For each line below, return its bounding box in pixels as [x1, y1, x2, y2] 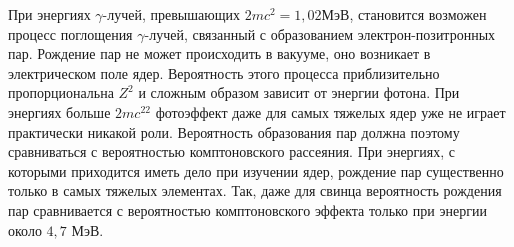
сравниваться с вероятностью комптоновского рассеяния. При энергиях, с [8, 141, 456, 162]
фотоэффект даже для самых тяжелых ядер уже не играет [155, 101, 506, 122]
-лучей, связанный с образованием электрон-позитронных [144, 23, 496, 44]
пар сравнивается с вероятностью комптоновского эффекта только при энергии [8, 199, 487, 220]
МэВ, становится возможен [321, 4, 487, 24]
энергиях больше [8, 101, 111, 122]
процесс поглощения [8, 23, 133, 44]
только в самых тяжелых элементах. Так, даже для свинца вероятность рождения [8, 180, 502, 201]
